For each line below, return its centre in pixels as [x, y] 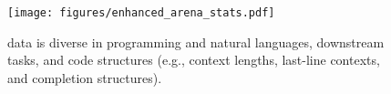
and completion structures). [85, 77]
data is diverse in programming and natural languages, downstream [196, 42]
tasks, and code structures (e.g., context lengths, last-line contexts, [194, 60]
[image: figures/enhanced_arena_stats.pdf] [141, 13]
